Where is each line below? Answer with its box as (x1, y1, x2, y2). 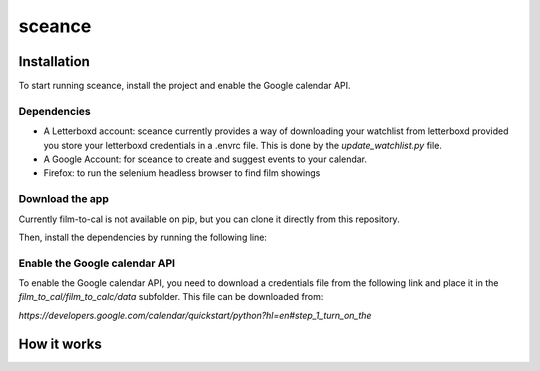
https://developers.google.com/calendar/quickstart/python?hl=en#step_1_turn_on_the (18, 309, 372, 321)
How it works (18, 335, 102, 352)
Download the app (18, 192, 109, 206)
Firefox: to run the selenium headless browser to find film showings (43, 167, 321, 179)
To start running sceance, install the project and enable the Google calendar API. (18, 80, 351, 92)
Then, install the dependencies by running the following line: (18, 231, 267, 243)
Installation (18, 53, 90, 70)
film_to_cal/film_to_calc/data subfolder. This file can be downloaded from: (18, 291, 324, 303)
